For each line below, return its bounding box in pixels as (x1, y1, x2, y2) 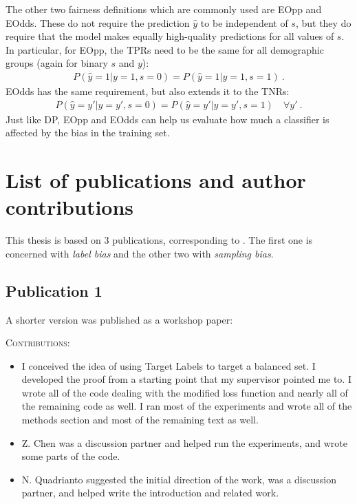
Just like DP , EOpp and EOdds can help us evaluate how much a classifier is (6, 112, 329, 126)
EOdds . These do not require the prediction (6, 15, 190, 30)
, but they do (295, 15, 351, 30)
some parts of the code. (21, 449, 120, 463)
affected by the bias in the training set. (6, 125, 170, 140)
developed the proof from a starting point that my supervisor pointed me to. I (21, 372, 351, 386)
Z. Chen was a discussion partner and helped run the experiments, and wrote (21, 435, 347, 450)
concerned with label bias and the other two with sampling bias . (6, 246, 274, 260)
